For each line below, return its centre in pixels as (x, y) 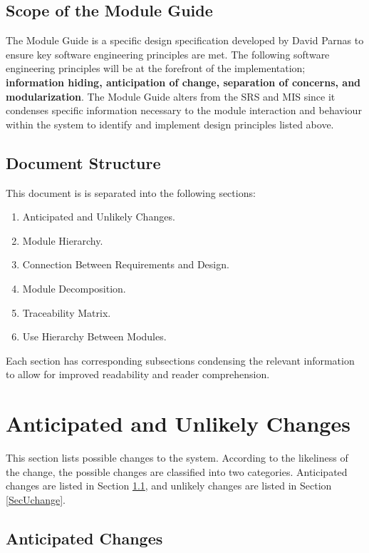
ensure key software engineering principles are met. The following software (168, 54)
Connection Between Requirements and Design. (126, 264)
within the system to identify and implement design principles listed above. (170, 124)
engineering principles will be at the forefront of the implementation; (156, 68)
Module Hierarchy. (63, 240)
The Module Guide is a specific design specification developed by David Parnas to (185, 40)
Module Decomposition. (74, 288)
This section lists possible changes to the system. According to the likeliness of (177, 458)
